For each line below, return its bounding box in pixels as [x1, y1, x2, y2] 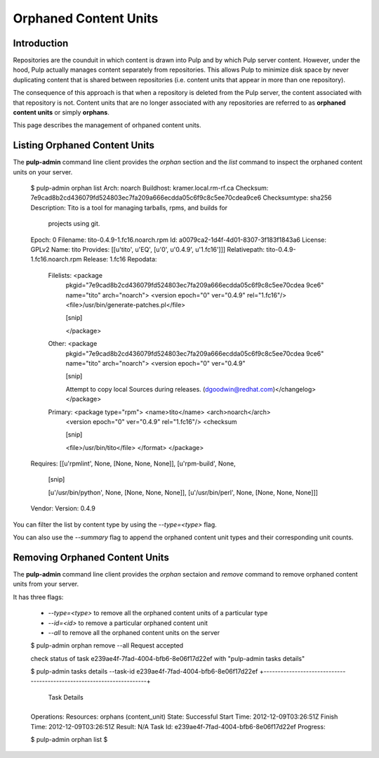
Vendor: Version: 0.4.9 [30, 504, 96, 513]
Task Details [48, 693, 84, 701]
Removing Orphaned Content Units [13, 551, 170, 563]
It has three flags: [13, 593, 64, 601]
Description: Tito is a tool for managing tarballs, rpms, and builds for [30, 203, 228, 212]
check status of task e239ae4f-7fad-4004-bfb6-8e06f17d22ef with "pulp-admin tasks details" [30, 654, 305, 662]
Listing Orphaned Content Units [13, 139, 154, 151]
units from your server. [13, 580, 79, 589]
